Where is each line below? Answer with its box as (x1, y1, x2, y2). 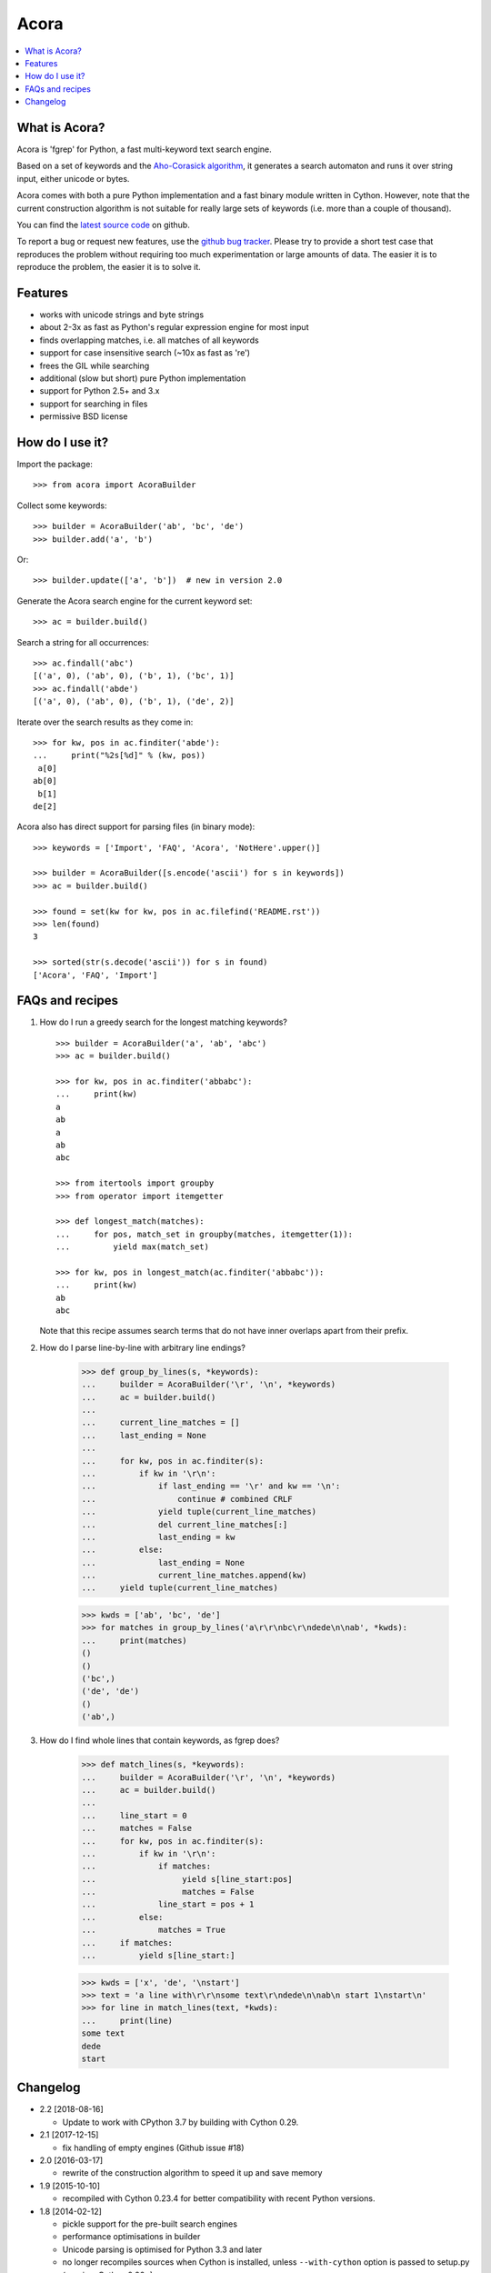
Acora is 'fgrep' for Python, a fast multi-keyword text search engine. (16, 144, 272, 155)
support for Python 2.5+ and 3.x (39, 386, 160, 396)
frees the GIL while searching (39, 360, 150, 371)
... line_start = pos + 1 (81, 1899, 255, 1909)
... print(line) (81, 2015, 173, 2026)
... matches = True (81, 1925, 226, 1936)
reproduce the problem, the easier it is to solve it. (16, 262, 202, 273)
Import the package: (16, 459, 93, 470)
